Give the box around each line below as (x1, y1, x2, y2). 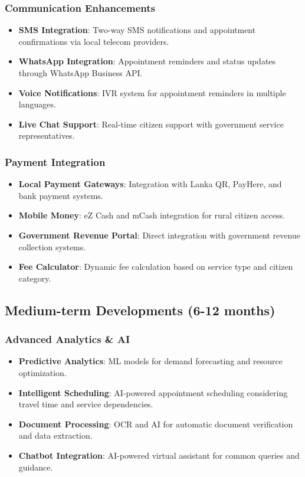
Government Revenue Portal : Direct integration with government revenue (18, 228, 300, 241)
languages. (18, 98, 56, 110)
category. (18, 272, 51, 284)
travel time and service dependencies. (18, 398, 153, 410)
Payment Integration (5, 154, 106, 169)
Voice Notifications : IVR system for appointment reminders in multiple (18, 86, 286, 99)
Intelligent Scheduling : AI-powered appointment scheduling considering (18, 386, 288, 398)
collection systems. (18, 240, 86, 253)
